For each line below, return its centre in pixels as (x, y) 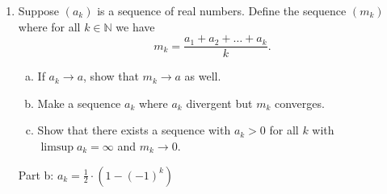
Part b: (36, 174)
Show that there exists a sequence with (134, 130)
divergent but (219, 103)
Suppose (39, 10)
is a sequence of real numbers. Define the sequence (222, 10)
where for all (49, 26)
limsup (57, 148)
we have (135, 26)
